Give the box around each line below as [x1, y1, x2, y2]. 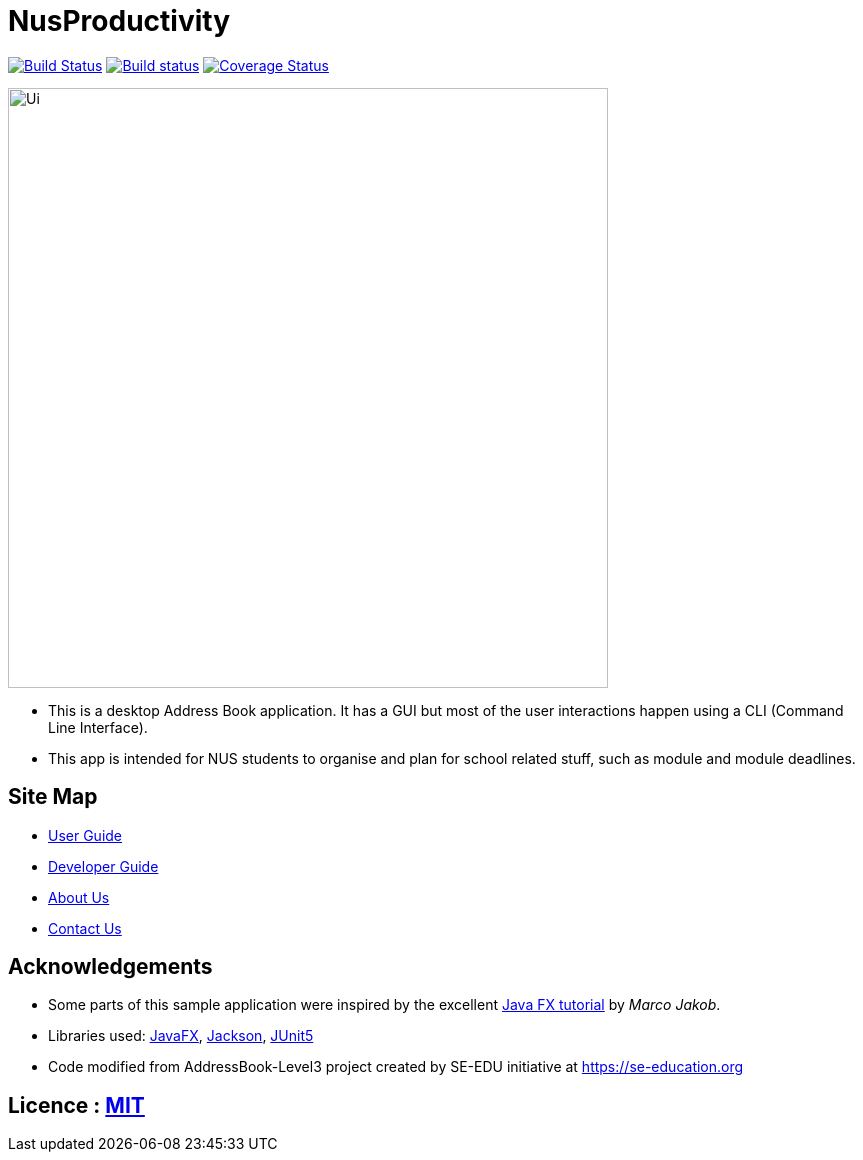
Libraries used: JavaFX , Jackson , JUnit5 [48, 1027, 314, 1045]
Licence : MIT [8, 1092, 145, 1118]
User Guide [48, 826, 123, 844]
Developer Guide [48, 857, 159, 875]
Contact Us [48, 919, 122, 937]
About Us [48, 888, 110, 906]
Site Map [8, 784, 98, 810]
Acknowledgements [8, 954, 213, 980]
